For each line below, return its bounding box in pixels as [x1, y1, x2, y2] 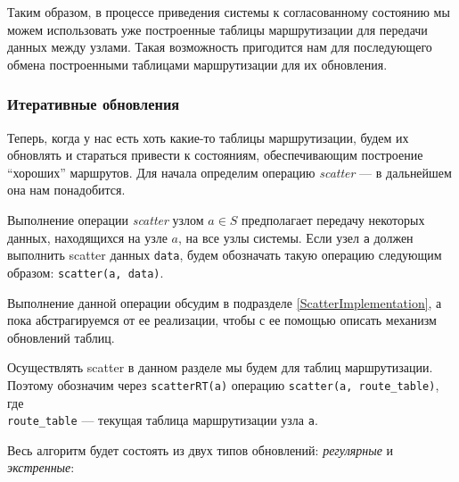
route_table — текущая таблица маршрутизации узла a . [7, 411, 318, 429]
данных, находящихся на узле [7, 228, 168, 246]
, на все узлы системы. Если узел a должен [177, 228, 414, 246]
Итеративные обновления [7, 93, 180, 115]
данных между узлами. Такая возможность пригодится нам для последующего [7, 37, 432, 56]
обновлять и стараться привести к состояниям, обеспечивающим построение [7, 145, 423, 164]
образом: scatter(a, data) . [7, 262, 164, 281]
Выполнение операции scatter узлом [7, 210, 204, 229]
